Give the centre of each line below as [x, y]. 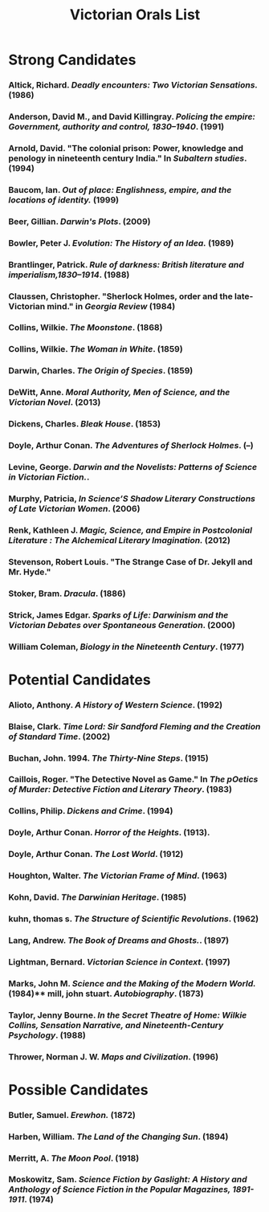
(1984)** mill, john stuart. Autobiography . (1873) [106, 994]
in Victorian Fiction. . [49, 477]
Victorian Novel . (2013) [55, 402]
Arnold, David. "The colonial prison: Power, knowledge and [126, 148]
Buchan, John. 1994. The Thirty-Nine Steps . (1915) [108, 758]
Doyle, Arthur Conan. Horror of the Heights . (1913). [109, 833]
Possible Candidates [78, 1090]
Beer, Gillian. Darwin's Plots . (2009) [79, 221]
